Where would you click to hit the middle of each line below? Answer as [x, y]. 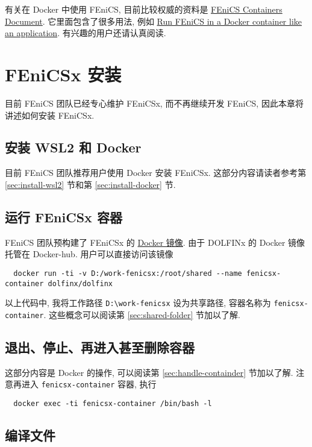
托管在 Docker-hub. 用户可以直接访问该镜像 [89, 254]
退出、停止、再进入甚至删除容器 [100, 347]
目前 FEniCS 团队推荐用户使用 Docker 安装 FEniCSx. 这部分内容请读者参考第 [156, 173]
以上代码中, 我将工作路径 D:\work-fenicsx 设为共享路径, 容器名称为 [138, 303]
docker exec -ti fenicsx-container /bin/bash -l [113, 403]
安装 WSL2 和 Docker [73, 147]
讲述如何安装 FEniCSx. [50, 115]
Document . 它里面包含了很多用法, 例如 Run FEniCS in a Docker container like [154, 21]
